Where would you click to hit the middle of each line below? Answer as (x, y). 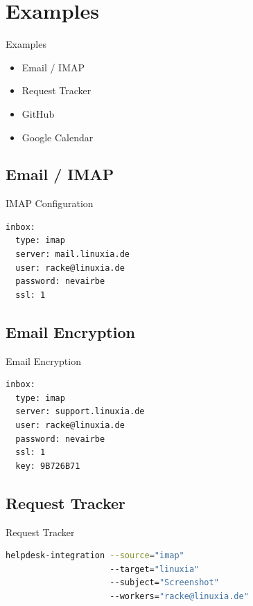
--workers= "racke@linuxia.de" (179, 596)
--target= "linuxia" (155, 569)
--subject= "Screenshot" (164, 583)
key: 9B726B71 (48, 466)
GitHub (38, 113)
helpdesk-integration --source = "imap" (95, 556)
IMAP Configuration (50, 203)
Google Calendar (58, 137)
